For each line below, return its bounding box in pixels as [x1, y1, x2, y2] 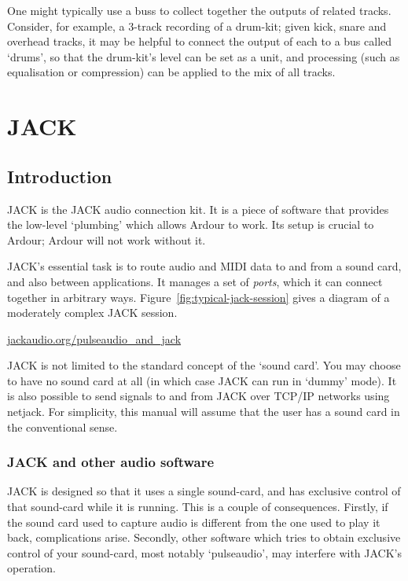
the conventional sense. [7, 418, 118, 435]
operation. [7, 560, 56, 576]
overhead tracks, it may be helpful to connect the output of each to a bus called [7, 33, 392, 50]
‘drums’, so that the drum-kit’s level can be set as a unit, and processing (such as [7, 48, 400, 64]
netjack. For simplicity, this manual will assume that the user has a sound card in [7, 403, 400, 420]
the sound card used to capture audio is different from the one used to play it [7, 513, 380, 530]
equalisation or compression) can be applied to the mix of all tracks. [7, 64, 336, 80]
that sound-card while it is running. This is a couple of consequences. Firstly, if [7, 498, 388, 515]
